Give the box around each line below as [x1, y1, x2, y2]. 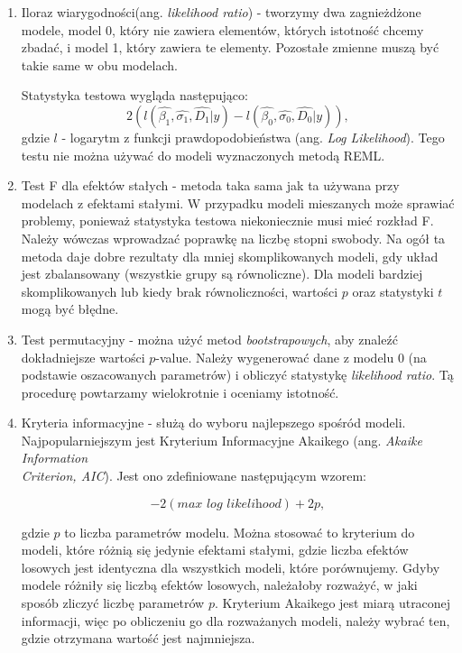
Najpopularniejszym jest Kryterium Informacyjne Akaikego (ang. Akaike [21, 430, 422, 449]
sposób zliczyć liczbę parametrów [21, 593, 205, 612]
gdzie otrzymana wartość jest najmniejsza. [21, 629, 255, 648]
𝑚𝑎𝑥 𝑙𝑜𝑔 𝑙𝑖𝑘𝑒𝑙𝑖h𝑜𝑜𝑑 [177, 497, 282, 510]
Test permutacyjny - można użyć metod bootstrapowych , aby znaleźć [21, 329, 398, 348]
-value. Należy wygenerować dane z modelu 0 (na [155, 347, 427, 366]
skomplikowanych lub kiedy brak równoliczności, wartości [21, 281, 338, 300]
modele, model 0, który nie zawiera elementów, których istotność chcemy [21, 20, 424, 39]
